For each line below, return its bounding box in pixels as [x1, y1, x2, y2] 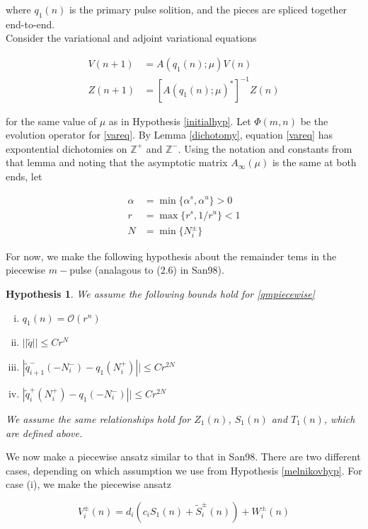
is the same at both [272, 155, 357, 170]
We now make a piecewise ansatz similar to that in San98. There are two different [6, 449, 361, 464]
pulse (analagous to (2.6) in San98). [69, 262, 224, 277]
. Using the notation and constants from [178, 141, 352, 156]
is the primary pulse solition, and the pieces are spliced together [69, 2, 347, 16]
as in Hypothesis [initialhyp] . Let [108, 113, 251, 128]
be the [300, 113, 328, 128]
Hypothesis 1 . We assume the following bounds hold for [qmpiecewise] [6, 286, 315, 301]
